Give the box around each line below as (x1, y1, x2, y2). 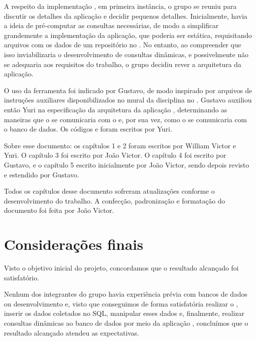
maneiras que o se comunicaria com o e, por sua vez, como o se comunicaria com (4, 114, 247, 124)
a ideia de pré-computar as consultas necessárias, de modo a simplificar (4, 20, 219, 31)
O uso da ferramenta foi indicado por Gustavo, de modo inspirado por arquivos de (4, 85, 252, 95)
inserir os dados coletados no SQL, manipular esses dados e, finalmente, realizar (4, 308, 245, 318)
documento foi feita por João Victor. (4, 205, 114, 215)
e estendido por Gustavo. (4, 169, 79, 179)
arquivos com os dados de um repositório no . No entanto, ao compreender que (4, 39, 241, 50)
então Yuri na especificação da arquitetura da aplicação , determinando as (4, 104, 227, 114)
